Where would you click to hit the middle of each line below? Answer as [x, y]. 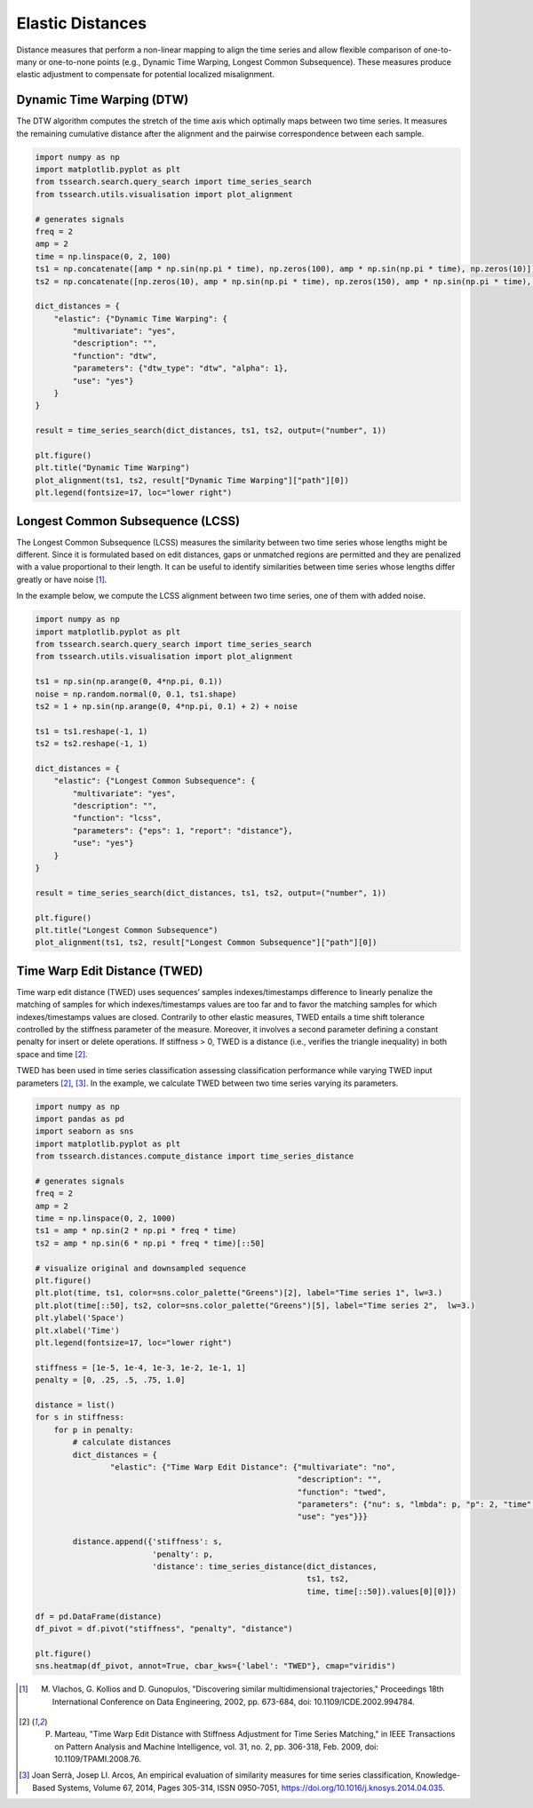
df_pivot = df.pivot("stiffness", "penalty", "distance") [164, 1629]
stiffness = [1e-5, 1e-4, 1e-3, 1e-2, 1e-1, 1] [140, 1367]
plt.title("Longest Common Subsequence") [127, 930]
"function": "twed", [342, 1492]
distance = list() [75, 1405]
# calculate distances [122, 1442]
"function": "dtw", [115, 356]
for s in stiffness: [80, 1418]
